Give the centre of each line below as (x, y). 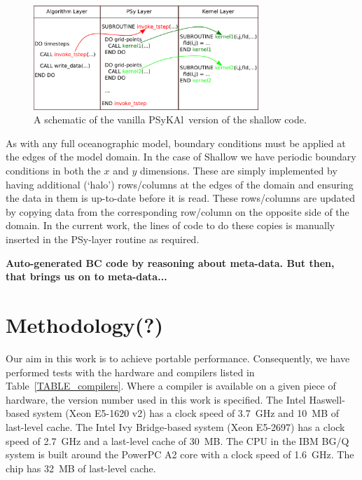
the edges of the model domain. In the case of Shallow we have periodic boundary (181, 157)
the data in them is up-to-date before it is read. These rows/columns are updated (181, 198)
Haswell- (327, 399)
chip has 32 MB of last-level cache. (81, 468)
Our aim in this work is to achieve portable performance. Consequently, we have (178, 358)
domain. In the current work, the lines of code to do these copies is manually (170, 225)
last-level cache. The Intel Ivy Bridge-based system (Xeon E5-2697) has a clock (175, 426)
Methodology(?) (85, 325)
